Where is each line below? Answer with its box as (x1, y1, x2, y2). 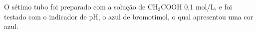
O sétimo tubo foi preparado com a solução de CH (4, 1, 158, 11)
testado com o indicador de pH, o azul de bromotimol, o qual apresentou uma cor (4, 11, 254, 21)
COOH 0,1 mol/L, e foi (161, 1, 232, 11)
